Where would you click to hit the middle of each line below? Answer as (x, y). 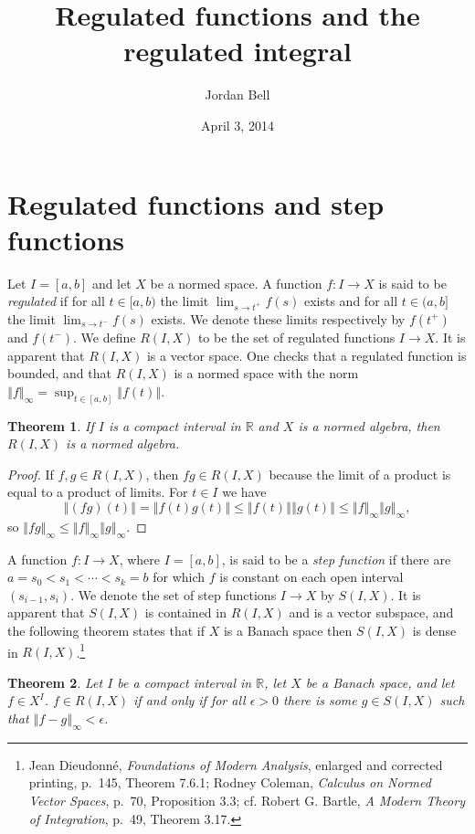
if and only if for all (190, 700)
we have (244, 492)
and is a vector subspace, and (371, 612)
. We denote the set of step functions (174, 594)
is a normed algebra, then (369, 425)
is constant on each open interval (311, 577)
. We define (105, 337)
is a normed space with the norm (266, 373)
